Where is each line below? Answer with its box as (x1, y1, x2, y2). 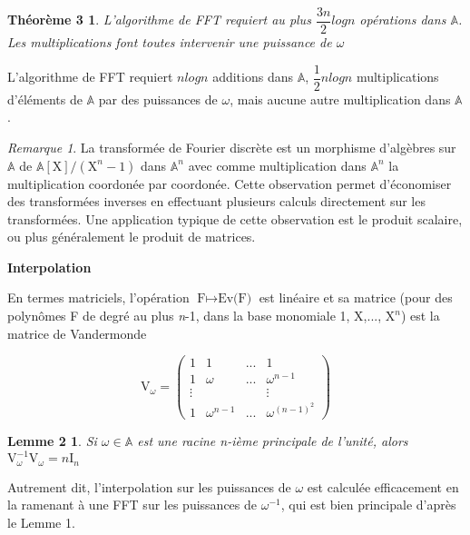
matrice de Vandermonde (7, 323, 147, 342)
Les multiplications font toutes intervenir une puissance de (7, 33, 332, 52)
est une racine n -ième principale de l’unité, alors (137, 431, 408, 451)
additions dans (212, 67, 293, 86)
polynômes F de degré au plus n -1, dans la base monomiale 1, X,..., (7, 306, 382, 325)
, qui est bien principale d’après (280, 495, 456, 514)
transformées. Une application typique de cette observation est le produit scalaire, (7, 209, 463, 228)
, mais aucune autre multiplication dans (230, 89, 451, 108)
